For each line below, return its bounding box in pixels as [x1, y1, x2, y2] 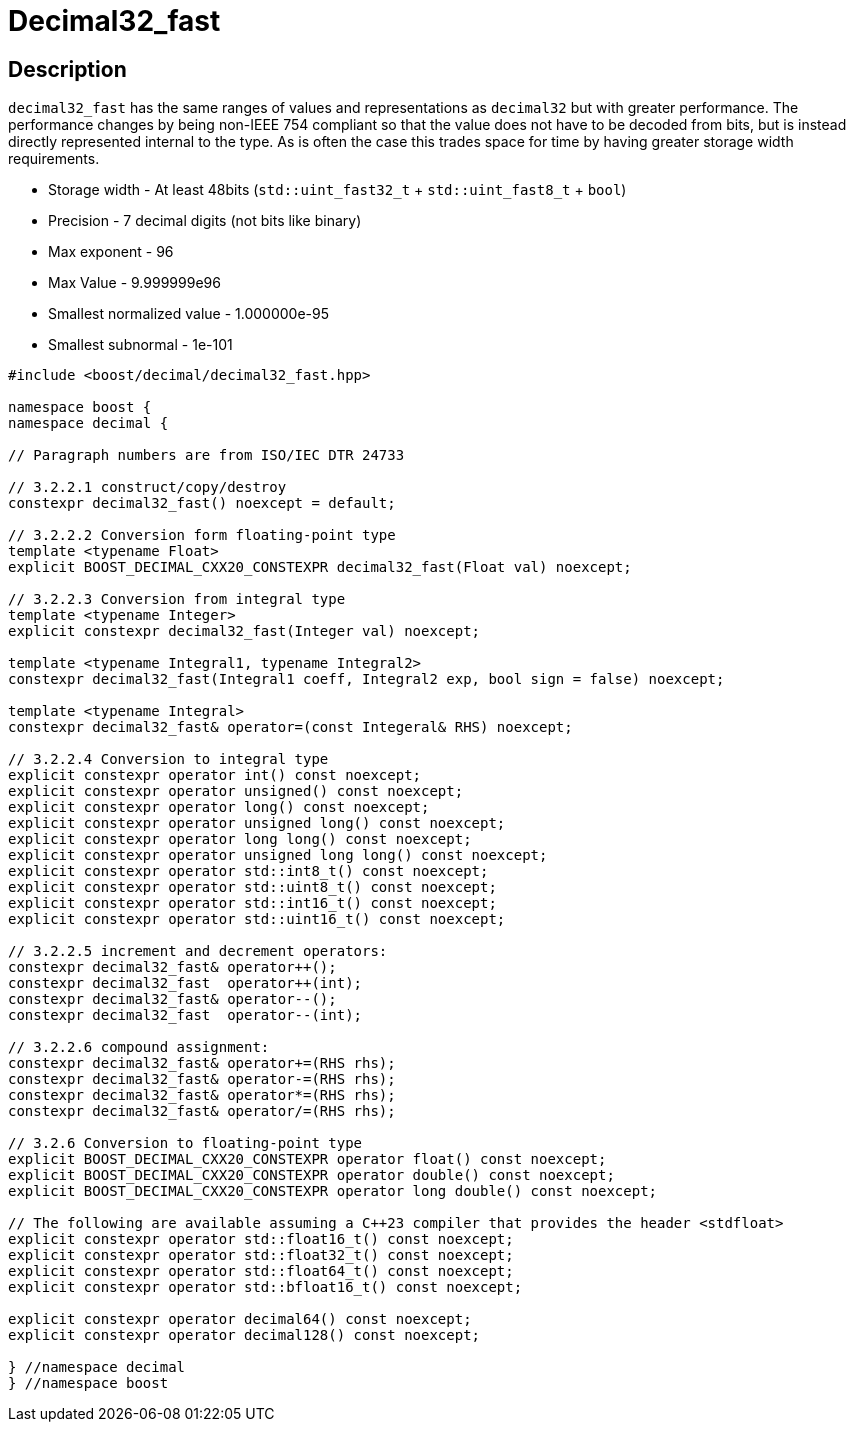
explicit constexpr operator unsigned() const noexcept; [8, 783, 464, 800]
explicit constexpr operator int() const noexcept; [8, 767, 422, 784]
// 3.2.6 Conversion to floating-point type [8, 1135, 363, 1152]
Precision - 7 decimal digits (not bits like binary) [48, 212, 362, 230]
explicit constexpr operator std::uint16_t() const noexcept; [8, 911, 506, 928]
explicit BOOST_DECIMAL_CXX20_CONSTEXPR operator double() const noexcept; [8, 1167, 615, 1184]
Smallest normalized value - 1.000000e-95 [48, 305, 329, 323]
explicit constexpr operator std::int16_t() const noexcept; [8, 895, 497, 912]
